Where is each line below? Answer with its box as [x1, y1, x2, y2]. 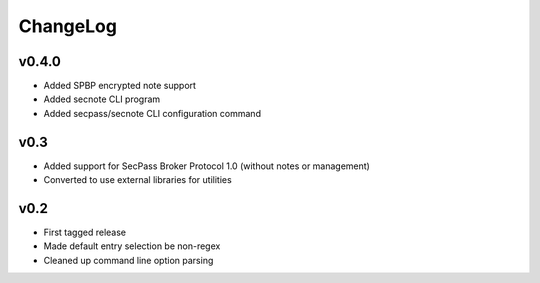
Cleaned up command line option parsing [43, 254, 214, 266]
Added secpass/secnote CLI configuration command [43, 107, 262, 119]
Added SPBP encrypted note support [43, 80, 197, 92]
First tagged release [43, 226, 127, 239]
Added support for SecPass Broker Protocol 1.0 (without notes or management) [43, 160, 370, 172]
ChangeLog [18, 15, 117, 37]
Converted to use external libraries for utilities [43, 174, 232, 186]
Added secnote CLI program [43, 93, 161, 105]
